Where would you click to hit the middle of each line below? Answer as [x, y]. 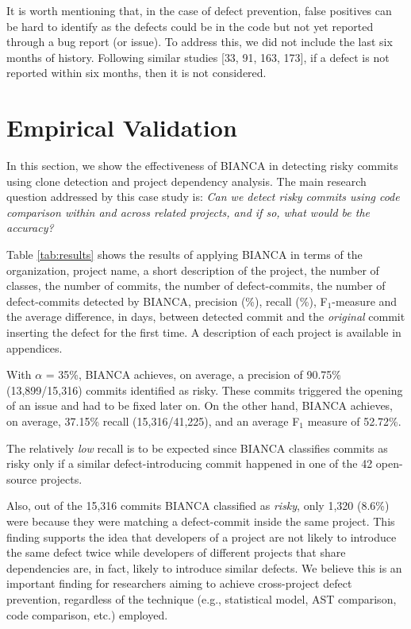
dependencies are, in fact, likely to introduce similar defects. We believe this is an [204, 567]
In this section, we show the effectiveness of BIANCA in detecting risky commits [202, 166]
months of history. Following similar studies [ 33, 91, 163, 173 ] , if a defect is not [198, 57]
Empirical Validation [122, 127]
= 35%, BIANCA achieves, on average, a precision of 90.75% [193, 374]
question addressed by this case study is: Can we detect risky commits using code [203, 197]
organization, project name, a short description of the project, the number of [193, 270]
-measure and [365, 301]
